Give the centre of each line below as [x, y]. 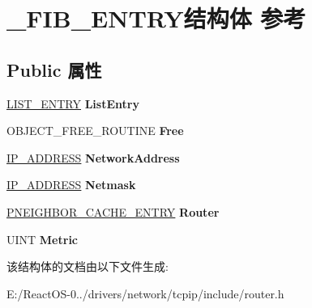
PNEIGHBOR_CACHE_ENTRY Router [113, 211]
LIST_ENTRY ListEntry [73, 103]
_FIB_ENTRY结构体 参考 [156, 18]
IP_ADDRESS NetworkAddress [93, 157]
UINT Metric [43, 239]
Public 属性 [54, 69]
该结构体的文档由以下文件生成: [88, 266]
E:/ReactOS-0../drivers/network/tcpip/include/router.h [145, 293]
